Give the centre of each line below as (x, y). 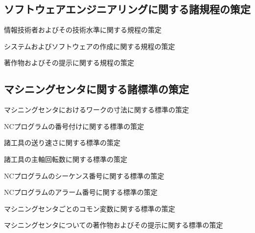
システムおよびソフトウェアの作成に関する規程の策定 (90, 46)
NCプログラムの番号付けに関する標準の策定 (74, 126)
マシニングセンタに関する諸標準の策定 (96, 89)
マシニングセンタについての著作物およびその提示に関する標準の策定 (114, 225)
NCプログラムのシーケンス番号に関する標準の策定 (84, 175)
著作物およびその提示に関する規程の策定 (69, 63)
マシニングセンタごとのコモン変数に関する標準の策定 (90, 208)
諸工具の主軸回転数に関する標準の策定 (66, 159)
